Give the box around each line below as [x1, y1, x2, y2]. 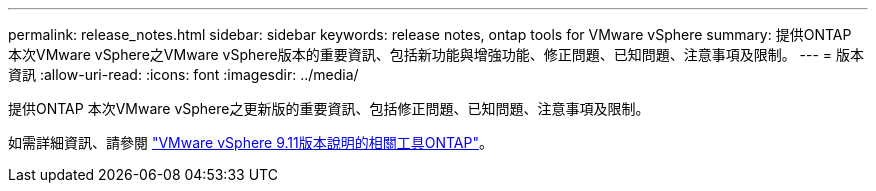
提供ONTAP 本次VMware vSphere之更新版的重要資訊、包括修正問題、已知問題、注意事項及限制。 [8, 100, 650, 117]
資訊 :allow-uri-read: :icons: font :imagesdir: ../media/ [8, 66, 359, 83]
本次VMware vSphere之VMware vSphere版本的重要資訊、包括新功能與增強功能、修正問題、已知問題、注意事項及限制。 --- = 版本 [8, 46, 865, 63]
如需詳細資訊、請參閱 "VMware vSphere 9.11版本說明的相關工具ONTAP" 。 [8, 134, 493, 151]
